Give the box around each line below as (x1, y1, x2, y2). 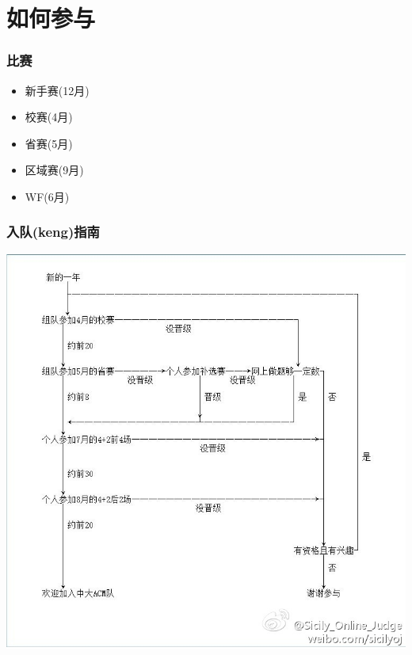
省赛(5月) (25, 135, 73, 151)
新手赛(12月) (25, 82, 90, 98)
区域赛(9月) (25, 162, 84, 178)
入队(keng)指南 (6, 222, 100, 242)
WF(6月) (25, 188, 70, 204)
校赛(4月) (25, 109, 73, 125)
